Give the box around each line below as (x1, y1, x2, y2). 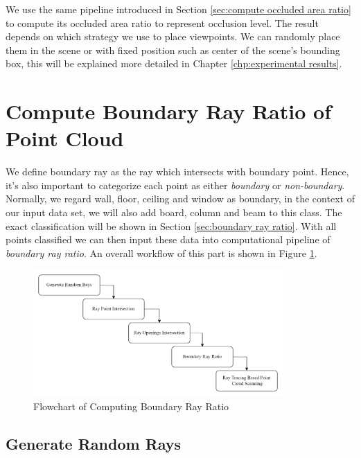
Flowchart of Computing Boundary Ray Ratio (33, 398, 229, 413)
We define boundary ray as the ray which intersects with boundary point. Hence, (6, 164, 349, 179)
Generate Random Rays (6, 432, 182, 454)
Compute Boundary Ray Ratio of (6, 97, 331, 125)
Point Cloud (6, 124, 124, 152)
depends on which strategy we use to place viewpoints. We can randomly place (6, 29, 340, 44)
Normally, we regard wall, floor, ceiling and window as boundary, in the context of (6, 191, 355, 206)
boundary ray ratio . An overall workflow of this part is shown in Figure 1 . (6, 245, 317, 260)
